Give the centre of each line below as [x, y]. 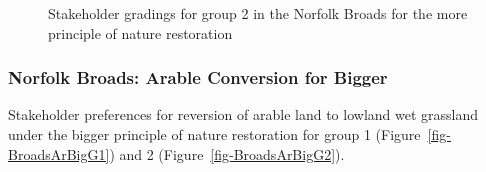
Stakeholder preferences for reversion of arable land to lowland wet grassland [243, 114]
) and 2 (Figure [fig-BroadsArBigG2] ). [227, 153]
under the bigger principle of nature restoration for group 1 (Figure [214, 134]
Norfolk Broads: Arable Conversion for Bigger [198, 77]
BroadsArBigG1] [59, 153]
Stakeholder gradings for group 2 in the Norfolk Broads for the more [258, 13]
